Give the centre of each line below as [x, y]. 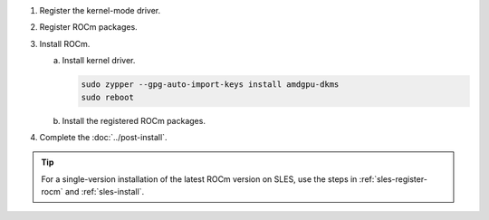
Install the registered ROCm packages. [134, 120]
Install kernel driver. [99, 61]
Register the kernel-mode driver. [100, 10]
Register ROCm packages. [88, 27]
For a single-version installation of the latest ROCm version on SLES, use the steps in [199, 179]
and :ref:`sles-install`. [105, 192]
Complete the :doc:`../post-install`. [103, 137]
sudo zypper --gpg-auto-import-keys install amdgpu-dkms [210, 85]
